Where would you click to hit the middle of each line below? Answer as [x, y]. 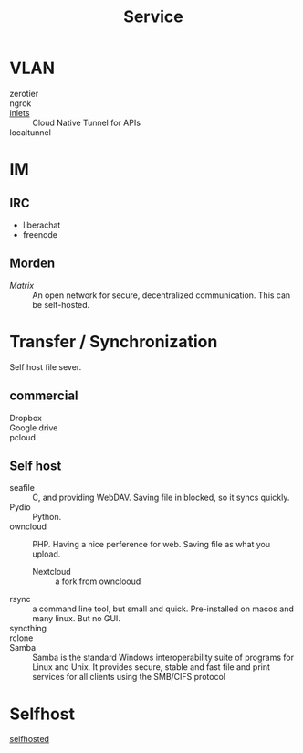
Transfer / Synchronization [114, 341]
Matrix [22, 285]
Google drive [34, 428]
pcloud [23, 437]
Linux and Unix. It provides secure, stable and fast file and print [151, 667]
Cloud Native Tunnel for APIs [87, 122]
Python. [47, 517]
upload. [47, 554]
